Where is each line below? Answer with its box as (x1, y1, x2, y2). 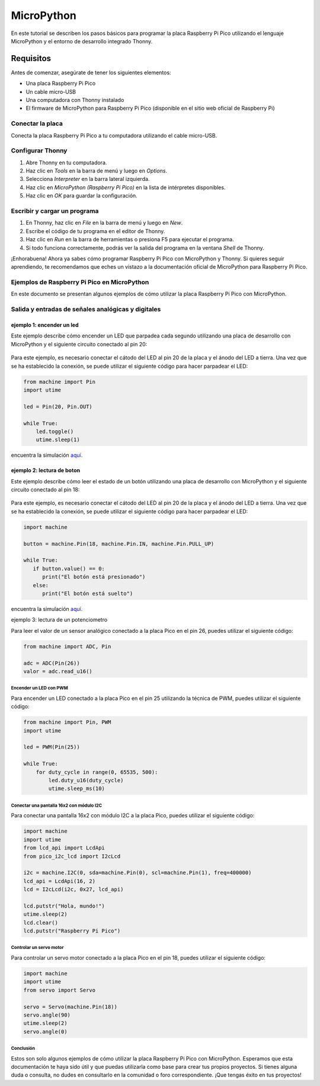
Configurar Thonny (11, 147, 68, 155)
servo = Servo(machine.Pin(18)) (23, 1003, 118, 1010)
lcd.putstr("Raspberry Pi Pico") (23, 928, 121, 934)
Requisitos (11, 53, 52, 63)
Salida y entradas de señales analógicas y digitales (11, 305, 161, 314)
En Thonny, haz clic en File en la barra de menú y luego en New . (25, 219, 183, 227)
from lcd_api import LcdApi (23, 845, 105, 851)
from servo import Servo (23, 986, 96, 993)
